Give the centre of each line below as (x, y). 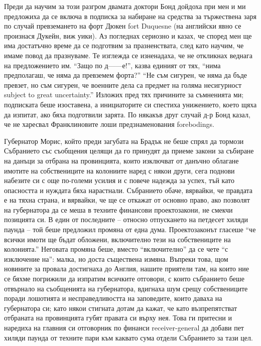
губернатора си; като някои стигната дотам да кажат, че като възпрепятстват (121, 308)
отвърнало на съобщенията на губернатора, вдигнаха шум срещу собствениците (126, 288)
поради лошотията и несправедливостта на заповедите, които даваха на (113, 298)
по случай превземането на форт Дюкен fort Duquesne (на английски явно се (123, 26)
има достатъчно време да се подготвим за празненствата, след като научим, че (124, 45)
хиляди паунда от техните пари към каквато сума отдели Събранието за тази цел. (128, 337)
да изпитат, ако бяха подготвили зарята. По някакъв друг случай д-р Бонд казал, (127, 114)
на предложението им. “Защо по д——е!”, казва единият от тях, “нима (112, 65)
